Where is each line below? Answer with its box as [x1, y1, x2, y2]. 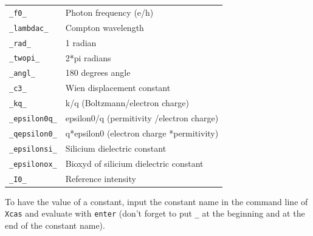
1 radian [65, 36, 97, 49]
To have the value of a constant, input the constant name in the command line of [5, 195, 308, 207]
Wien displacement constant [65, 81, 171, 94]
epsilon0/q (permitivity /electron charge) [65, 112, 219, 124]
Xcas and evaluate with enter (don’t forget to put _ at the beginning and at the [5, 207, 305, 220]
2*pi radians [65, 51, 111, 64]
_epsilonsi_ [9, 144, 57, 153]
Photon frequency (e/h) [65, 5, 154, 18]
